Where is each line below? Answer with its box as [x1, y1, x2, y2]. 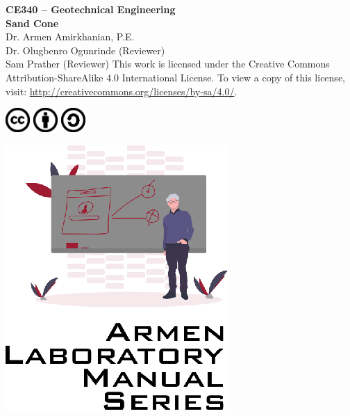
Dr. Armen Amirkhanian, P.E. [6, 29, 135, 44]
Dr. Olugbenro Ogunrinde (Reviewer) [6, 42, 165, 57]
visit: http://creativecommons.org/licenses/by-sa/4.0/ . [6, 83, 237, 98]
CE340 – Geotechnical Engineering [6, 2, 176, 16]
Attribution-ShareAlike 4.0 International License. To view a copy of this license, [6, 70, 345, 84]
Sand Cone [6, 15, 59, 30]
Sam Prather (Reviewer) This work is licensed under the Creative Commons [6, 56, 330, 71]
